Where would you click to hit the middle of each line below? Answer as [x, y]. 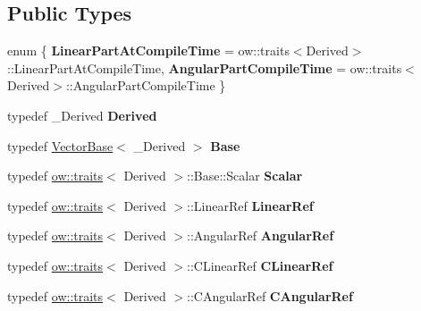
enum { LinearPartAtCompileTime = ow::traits [148, 50]
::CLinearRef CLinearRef [260, 265]
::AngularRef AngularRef [261, 235]
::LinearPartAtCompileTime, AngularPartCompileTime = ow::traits [205, 67]
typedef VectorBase [60, 145]
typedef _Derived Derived [82, 115]
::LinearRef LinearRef [250, 205]
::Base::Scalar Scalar [245, 176]
